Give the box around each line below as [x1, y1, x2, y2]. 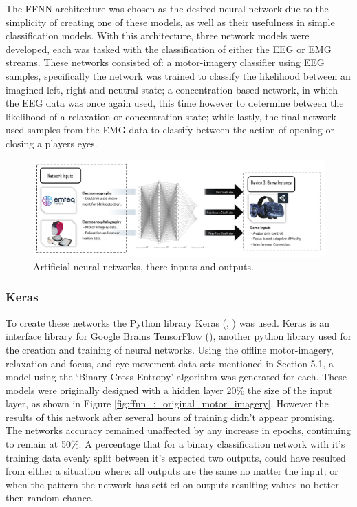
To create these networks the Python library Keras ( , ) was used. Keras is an [6, 315, 330, 330]
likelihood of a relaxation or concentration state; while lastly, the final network [6, 109, 337, 123]
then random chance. [6, 490, 94, 505]
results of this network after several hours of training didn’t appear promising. [6, 409, 335, 424]
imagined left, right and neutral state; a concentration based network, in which [6, 82, 338, 96]
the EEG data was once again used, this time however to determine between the [6, 96, 344, 110]
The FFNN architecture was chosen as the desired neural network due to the [6, 1, 329, 15]
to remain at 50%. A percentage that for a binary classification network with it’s [6, 437, 345, 451]
